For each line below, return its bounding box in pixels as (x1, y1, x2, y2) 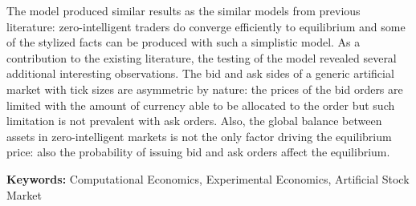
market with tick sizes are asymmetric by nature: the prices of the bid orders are (6, 80, 403, 97)
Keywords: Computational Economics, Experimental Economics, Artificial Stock (6, 170, 410, 187)
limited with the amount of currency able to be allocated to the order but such (6, 96, 395, 113)
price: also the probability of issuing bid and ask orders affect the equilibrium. (6, 143, 390, 160)
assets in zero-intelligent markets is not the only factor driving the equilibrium (6, 127, 392, 144)
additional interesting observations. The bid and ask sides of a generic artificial (6, 65, 394, 82)
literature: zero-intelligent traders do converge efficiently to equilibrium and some (6, 18, 406, 34)
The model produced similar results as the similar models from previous (6, 2, 361, 18)
